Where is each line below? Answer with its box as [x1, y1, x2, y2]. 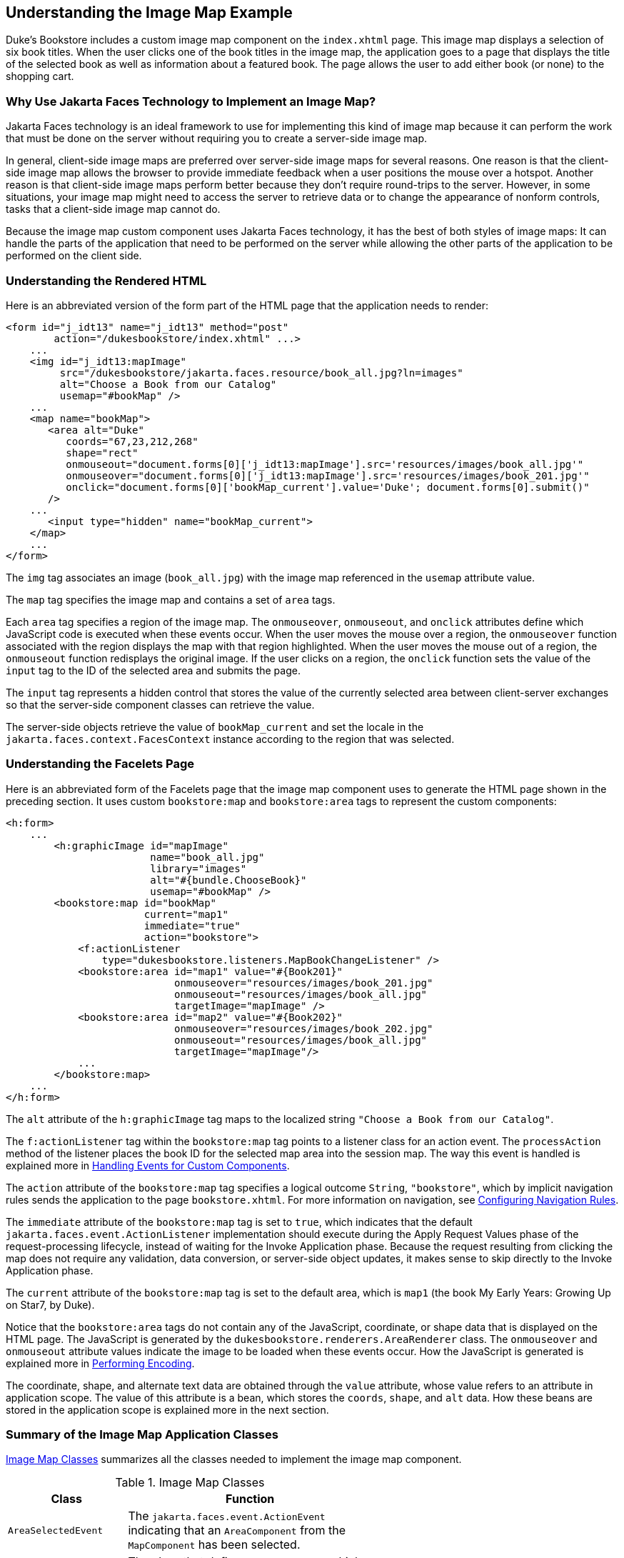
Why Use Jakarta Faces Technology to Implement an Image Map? [6, 94, 376, 109]
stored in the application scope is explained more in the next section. [6, 1403, 329, 1416]
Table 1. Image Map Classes [115, 1475, 265, 1490]
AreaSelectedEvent [8, 1524, 104, 1536]
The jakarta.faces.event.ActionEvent [128, 1509, 326, 1524]
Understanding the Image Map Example [6, 4, 293, 21]
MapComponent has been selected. [128, 1537, 301, 1552]
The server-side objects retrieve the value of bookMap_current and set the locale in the [6, 720, 424, 733]
